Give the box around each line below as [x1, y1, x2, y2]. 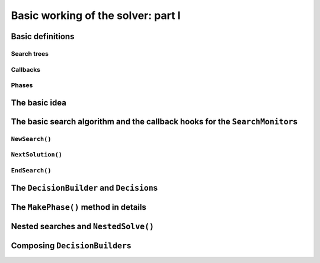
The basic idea [11, 98, 66, 108]
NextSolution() [11, 151, 62, 159]
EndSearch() [11, 166, 52, 174]
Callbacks [11, 65, 41, 73]
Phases [11, 81, 33, 89]
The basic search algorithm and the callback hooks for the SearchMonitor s [11, 116, 297, 127]
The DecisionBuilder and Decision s [11, 183, 158, 193]
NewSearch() [11, 135, 52, 143]
